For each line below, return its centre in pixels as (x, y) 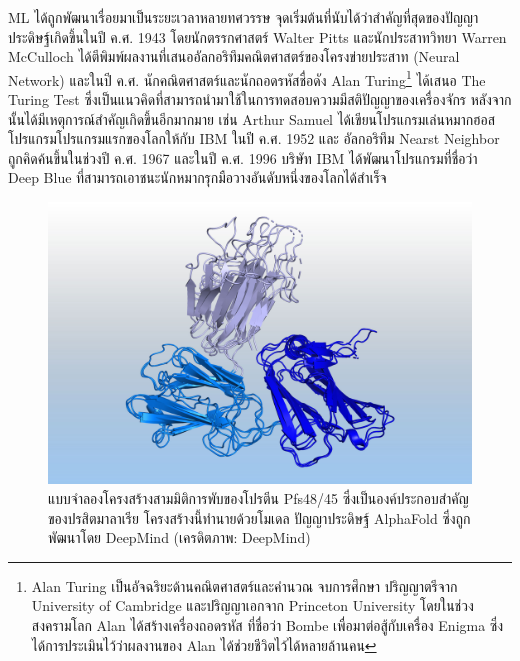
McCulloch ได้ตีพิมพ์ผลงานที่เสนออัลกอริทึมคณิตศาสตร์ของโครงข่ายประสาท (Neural (234, 56)
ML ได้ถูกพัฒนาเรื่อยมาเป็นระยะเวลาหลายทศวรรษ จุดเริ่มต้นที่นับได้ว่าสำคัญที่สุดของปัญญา (243, 17)
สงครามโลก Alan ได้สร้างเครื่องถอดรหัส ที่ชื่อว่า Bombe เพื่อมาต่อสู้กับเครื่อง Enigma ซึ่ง (267, 624)
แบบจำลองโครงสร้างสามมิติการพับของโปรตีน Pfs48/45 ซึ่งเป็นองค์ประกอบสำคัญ (258, 497)
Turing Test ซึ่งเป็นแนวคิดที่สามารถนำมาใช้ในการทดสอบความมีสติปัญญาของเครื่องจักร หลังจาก (260, 99)
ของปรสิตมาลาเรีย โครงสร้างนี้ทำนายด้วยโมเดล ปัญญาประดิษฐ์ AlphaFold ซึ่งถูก (259, 517)
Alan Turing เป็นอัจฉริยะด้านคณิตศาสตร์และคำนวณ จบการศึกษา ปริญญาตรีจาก (244, 585)
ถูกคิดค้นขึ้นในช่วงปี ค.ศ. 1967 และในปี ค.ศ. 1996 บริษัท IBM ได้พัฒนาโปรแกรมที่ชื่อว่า (243, 157)
